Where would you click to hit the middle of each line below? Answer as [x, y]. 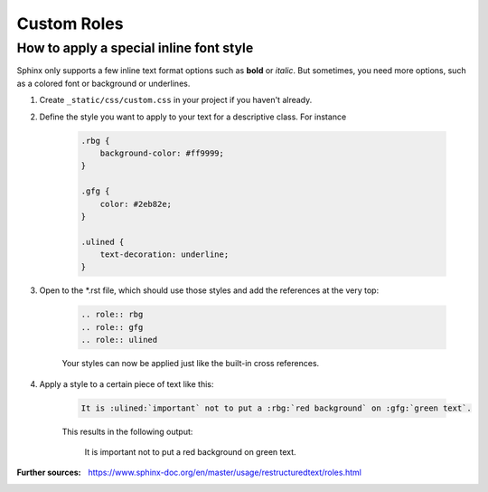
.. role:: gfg [112, 327]
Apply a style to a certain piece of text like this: [127, 383]
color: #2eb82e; [136, 204]
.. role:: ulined [119, 340]
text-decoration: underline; [164, 255]
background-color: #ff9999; [162, 153]
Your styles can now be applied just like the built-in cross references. [191, 364]
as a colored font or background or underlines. [103, 83]
